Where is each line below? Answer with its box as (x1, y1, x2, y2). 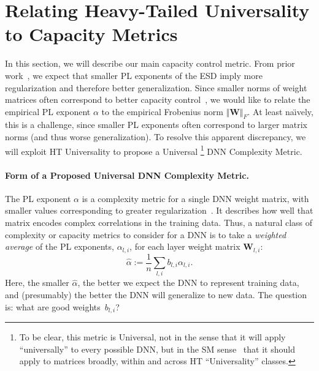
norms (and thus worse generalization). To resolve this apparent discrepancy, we (5, 130, 306, 143)
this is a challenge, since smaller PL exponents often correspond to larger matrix (5, 118, 308, 131)
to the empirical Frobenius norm (101, 105, 223, 118)
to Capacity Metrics (5, 21, 178, 47)
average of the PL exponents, (5, 240, 114, 253)
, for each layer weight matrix (129, 240, 240, 253)
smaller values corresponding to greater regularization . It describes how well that (5, 204, 313, 217)
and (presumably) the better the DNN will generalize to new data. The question (5, 288, 307, 301)
